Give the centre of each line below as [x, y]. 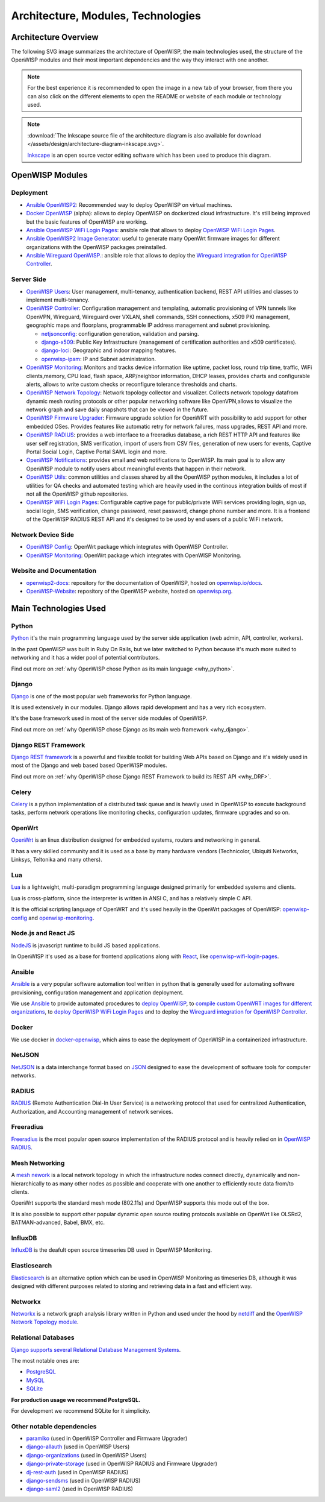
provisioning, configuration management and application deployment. [97, 992]
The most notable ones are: [45, 1360]
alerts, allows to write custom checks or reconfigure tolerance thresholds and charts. [132, 384]
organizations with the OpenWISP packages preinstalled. [97, 247]
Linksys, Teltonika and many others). [57, 860]
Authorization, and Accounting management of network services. [92, 1111]
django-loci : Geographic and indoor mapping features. [109, 350]
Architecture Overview [55, 37]
